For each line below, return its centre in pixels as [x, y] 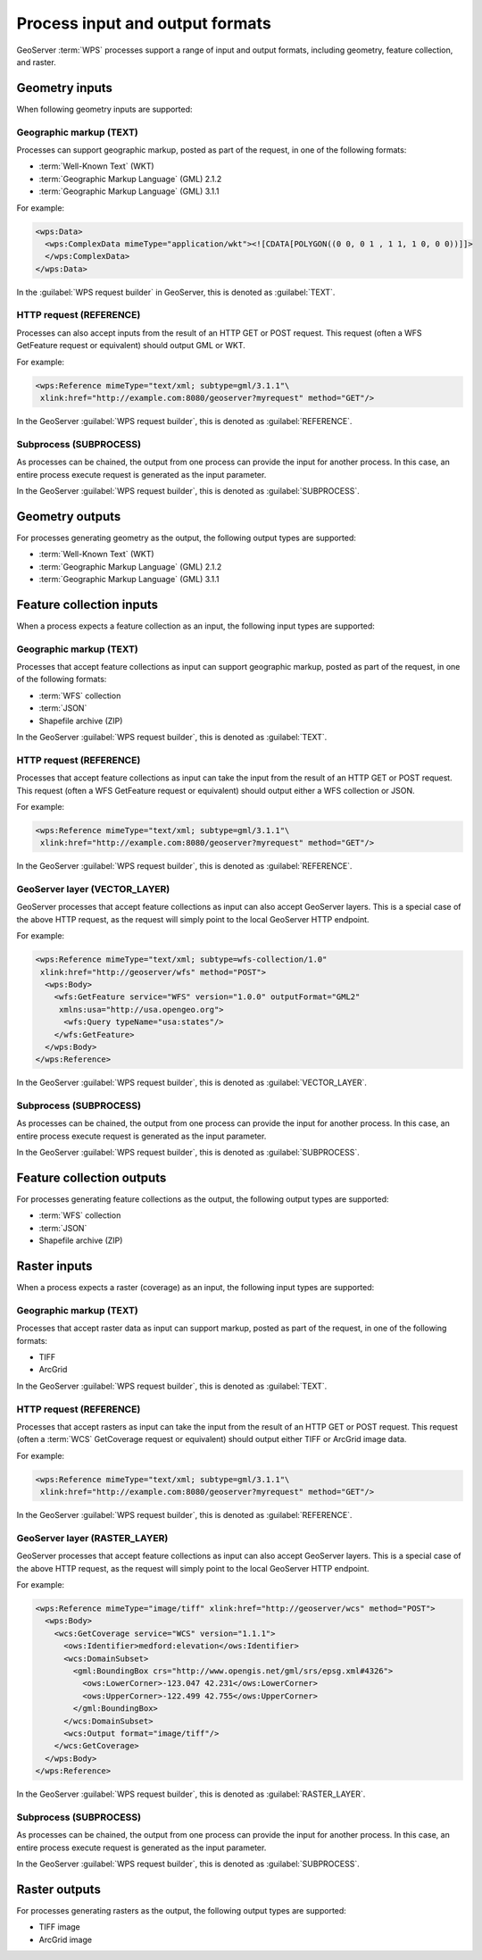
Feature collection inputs [87, 604]
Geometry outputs [69, 517]
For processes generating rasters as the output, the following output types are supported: [182, 1910]
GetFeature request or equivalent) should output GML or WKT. [131, 346]
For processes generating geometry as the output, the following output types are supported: [187, 538]
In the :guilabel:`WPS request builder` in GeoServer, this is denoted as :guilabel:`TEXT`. [176, 292]
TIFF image [59, 1927]
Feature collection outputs [91, 1178]
